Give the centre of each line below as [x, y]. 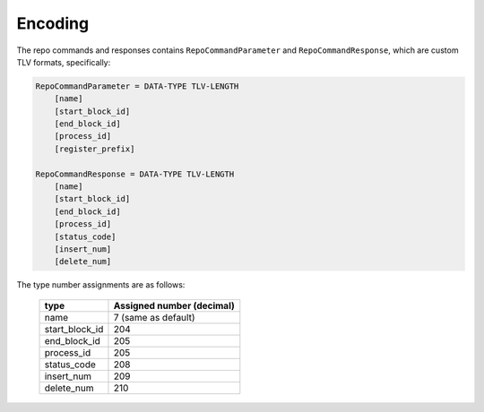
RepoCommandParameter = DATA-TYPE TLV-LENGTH [137, 86]
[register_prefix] [95, 149]
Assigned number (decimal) [174, 305]
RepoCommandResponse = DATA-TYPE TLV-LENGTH [135, 174]
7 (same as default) [154, 317]
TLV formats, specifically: [64, 62]
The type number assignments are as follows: [101, 285]
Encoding [53, 23]
